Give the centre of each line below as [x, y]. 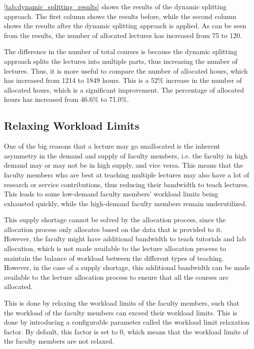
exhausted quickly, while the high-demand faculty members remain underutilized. [126, 203]
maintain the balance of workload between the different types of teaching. [114, 258]
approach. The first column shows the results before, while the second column [120, 16]
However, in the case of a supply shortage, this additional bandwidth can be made [127, 267]
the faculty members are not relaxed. [59, 341]
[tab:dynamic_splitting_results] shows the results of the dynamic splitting [115, 6]
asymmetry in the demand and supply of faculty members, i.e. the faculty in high [126, 155]
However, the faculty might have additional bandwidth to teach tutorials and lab [125, 239]
